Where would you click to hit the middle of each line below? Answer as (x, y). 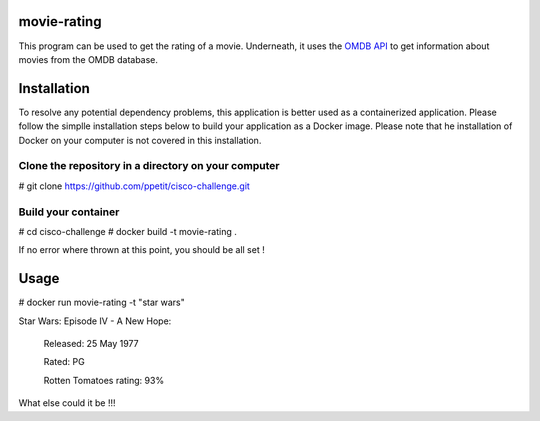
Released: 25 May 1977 (91, 343)
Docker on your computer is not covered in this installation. (140, 140)
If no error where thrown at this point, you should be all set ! (141, 250)
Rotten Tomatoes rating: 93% (104, 380)
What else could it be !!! (67, 403)
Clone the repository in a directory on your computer (149, 166)
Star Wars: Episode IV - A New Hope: (95, 321)
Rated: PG (64, 362)
